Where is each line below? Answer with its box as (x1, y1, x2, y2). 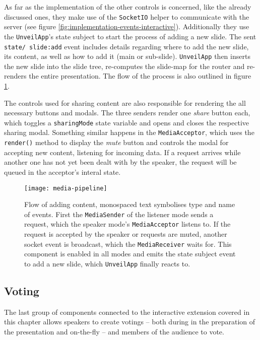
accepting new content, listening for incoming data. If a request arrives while (4, 147, 241, 157)
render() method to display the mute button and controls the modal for (4, 137, 229, 148)
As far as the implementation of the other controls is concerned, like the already (4, 2, 251, 12)
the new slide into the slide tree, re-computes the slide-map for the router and (4, 60, 245, 71)
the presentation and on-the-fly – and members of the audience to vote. (4, 326, 224, 336)
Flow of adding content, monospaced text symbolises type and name (24, 199, 235, 210)
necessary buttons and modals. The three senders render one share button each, (4, 107, 250, 118)
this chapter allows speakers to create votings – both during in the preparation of (4, 316, 255, 327)
